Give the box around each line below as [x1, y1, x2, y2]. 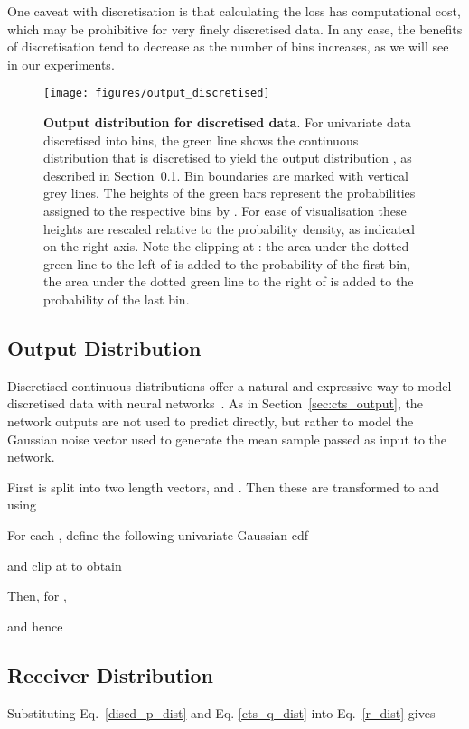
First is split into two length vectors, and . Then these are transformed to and [7, 477, 440, 496]
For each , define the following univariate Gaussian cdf [7, 525, 309, 544]
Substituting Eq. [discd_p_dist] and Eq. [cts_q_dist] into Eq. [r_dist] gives [7, 703, 436, 722]
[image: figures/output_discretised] [43, 87, 270, 100]
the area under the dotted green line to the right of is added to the [43, 272, 414, 291]
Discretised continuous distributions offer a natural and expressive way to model [7, 376, 452, 395]
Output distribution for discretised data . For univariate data [43, 113, 412, 132]
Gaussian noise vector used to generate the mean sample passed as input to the [7, 429, 447, 448]
